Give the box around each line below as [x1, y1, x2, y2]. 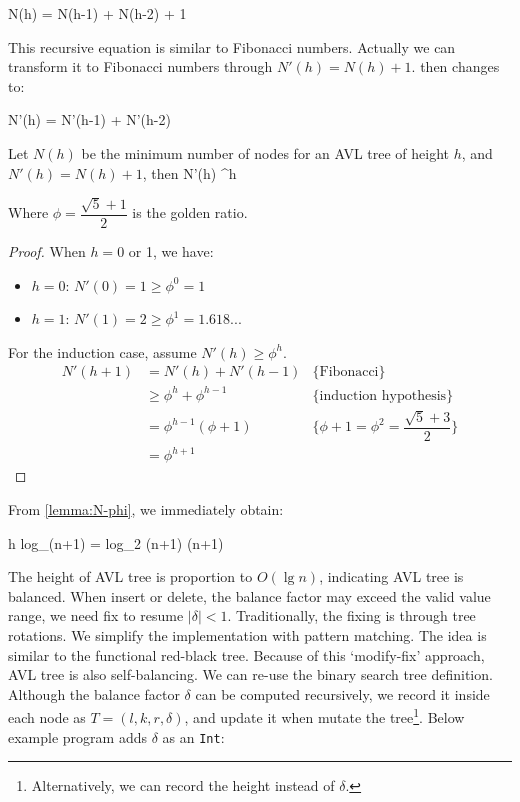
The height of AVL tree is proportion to [8, 566, 253, 587]
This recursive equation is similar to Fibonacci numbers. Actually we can [8, 36, 456, 57]
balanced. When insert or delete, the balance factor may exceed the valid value [8, 585, 491, 606]
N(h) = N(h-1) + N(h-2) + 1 [8, 3, 187, 23]
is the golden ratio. [132, 202, 248, 223]
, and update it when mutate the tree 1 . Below [184, 704, 465, 727]
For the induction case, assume [8, 341, 197, 362]
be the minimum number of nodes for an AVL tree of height [81, 142, 450, 163]
